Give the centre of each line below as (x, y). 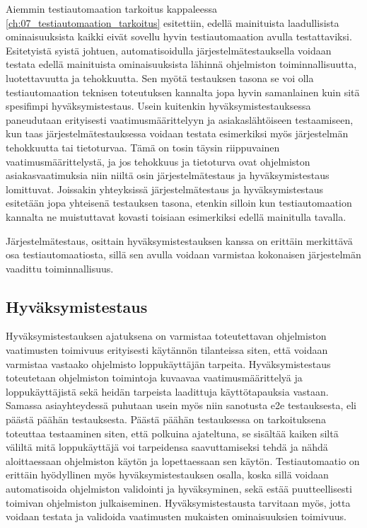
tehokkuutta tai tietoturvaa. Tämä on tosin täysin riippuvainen (143, 147)
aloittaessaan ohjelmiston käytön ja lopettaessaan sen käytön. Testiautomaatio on (183, 460)
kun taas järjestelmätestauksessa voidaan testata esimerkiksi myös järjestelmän (177, 133)
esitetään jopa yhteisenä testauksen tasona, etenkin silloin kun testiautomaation (179, 203)
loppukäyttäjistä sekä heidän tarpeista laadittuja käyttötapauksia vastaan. (167, 391)
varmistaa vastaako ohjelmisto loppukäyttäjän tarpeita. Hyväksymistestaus (168, 363)
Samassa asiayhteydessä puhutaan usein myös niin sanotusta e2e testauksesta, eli (181, 405)
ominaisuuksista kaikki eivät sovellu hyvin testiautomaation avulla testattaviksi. (179, 36)
